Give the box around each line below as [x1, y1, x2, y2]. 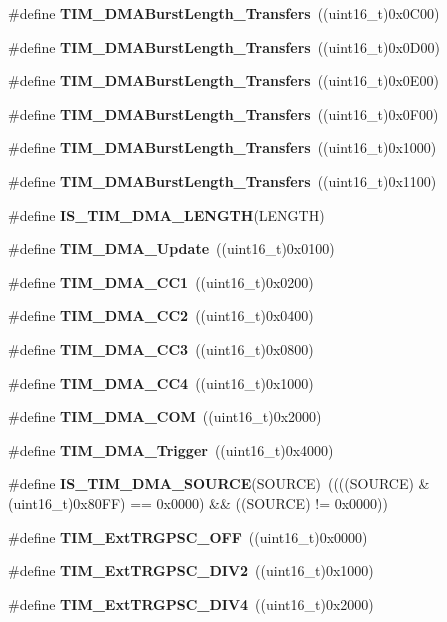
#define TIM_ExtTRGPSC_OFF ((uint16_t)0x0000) [8, 526, 368, 547]
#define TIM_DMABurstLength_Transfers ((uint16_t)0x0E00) [8, 70, 439, 91]
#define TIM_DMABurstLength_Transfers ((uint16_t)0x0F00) [8, 103, 439, 124]
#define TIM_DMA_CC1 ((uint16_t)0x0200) [8, 271, 314, 292]
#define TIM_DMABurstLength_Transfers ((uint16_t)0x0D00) [8, 36, 440, 57]
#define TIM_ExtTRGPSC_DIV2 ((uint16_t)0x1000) [8, 560, 374, 581]
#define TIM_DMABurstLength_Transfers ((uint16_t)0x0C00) [8, 3, 440, 23]
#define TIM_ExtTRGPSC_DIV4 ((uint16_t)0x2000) [8, 593, 374, 614]
